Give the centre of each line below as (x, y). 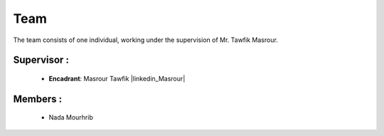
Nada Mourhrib (71, 117)
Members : (38, 99)
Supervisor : (41, 60)
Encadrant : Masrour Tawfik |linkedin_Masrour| (117, 78)
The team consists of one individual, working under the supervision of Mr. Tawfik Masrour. (146, 40)
